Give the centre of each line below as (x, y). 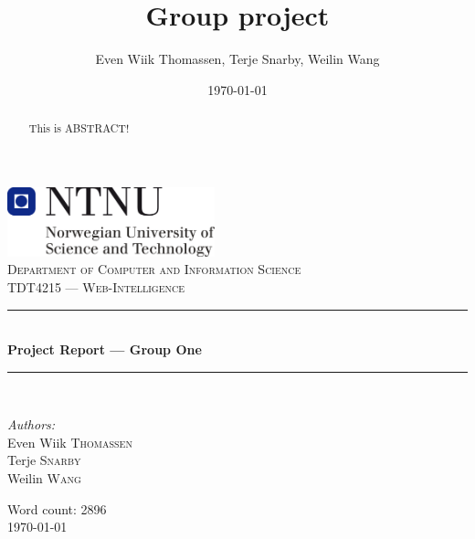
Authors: (32, 424)
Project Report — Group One (105, 349)
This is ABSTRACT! (79, 128)
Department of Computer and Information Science (154, 269)
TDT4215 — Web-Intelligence (96, 286)
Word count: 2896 (57, 508)
